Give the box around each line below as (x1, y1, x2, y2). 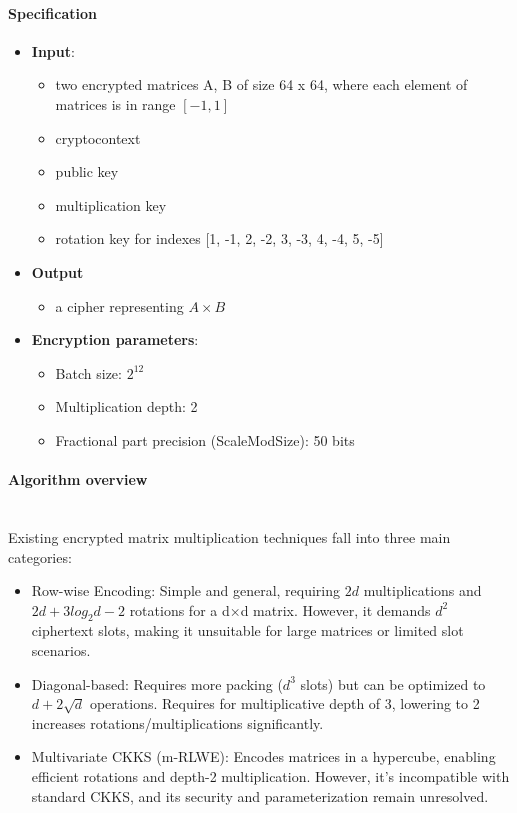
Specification (8, 2, 97, 23)
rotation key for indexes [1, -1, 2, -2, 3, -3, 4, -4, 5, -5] (55, 228, 384, 249)
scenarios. (31, 640, 91, 661)
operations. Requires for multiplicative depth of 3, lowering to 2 (89, 693, 480, 714)
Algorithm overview (8, 469, 148, 490)
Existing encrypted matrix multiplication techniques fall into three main (8, 526, 451, 547)
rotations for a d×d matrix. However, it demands (129, 599, 431, 620)
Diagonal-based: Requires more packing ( (31, 673, 283, 694)
